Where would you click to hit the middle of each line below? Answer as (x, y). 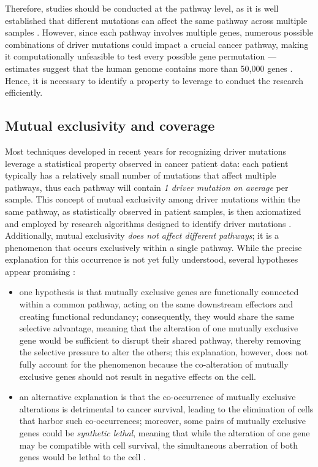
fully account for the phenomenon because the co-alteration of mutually (154, 364)
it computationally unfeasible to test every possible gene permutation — (141, 56)
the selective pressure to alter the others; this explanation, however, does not (164, 352)
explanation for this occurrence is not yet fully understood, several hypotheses (152, 259)
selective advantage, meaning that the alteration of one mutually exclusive (159, 328)
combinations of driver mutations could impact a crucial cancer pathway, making (157, 44)
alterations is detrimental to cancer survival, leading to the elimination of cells (166, 408)
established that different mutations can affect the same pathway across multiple (156, 20)
